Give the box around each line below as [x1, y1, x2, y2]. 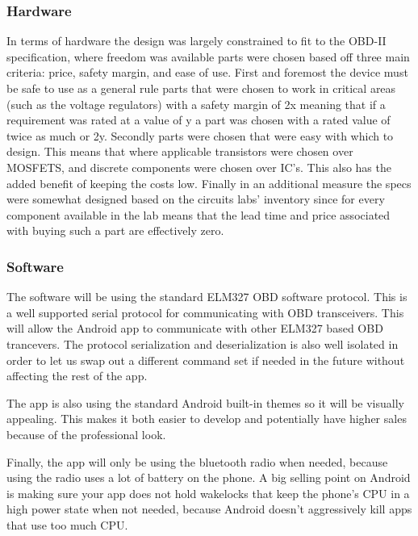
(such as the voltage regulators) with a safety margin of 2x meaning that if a [6, 95, 386, 112]
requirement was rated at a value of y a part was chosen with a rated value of [6, 111, 391, 128]
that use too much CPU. [6, 516, 128, 533]
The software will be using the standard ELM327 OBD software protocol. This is [6, 288, 408, 305]
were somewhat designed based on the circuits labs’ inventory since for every [6, 191, 385, 207]
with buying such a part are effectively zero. [6, 222, 224, 239]
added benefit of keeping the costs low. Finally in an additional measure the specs [6, 174, 412, 191]
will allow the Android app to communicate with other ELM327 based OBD [6, 320, 383, 337]
